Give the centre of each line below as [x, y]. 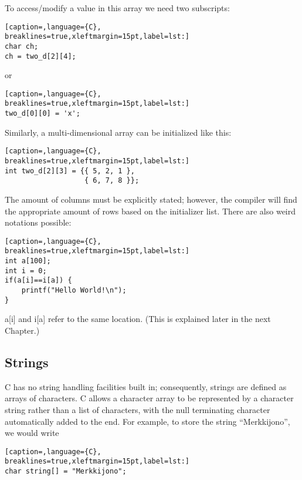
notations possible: [38, 222]
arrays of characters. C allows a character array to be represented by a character [149, 398]
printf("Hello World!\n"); [74, 291]
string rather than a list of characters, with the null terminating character [138, 409]
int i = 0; [26, 271]
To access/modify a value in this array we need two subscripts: [117, 8]
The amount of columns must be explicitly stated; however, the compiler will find [151, 199]
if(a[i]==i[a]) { [38, 281]
